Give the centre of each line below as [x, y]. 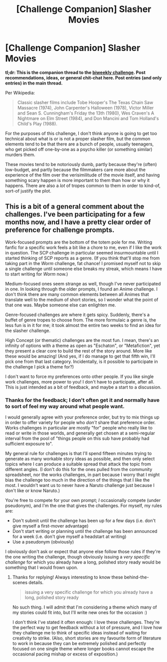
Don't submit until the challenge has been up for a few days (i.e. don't [84, 520]
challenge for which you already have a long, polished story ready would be [83, 562]
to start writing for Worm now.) [37, 274]
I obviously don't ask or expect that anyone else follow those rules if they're [83, 551]
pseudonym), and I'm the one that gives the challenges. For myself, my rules [83, 505]
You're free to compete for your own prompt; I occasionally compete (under [83, 500]
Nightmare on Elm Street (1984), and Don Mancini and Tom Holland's [88, 118]
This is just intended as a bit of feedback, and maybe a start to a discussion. [83, 387]
